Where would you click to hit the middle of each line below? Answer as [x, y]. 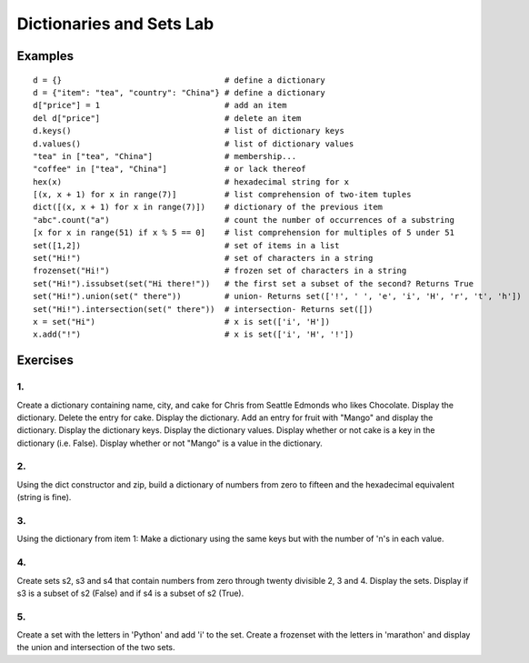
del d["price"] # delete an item [167, 118]
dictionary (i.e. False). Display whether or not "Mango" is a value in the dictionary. [170, 443]
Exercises [45, 361]
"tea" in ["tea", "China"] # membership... [165, 156]
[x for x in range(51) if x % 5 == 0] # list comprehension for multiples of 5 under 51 [244, 233]
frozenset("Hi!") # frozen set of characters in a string [220, 271]
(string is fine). [44, 497]
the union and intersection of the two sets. [96, 648]
